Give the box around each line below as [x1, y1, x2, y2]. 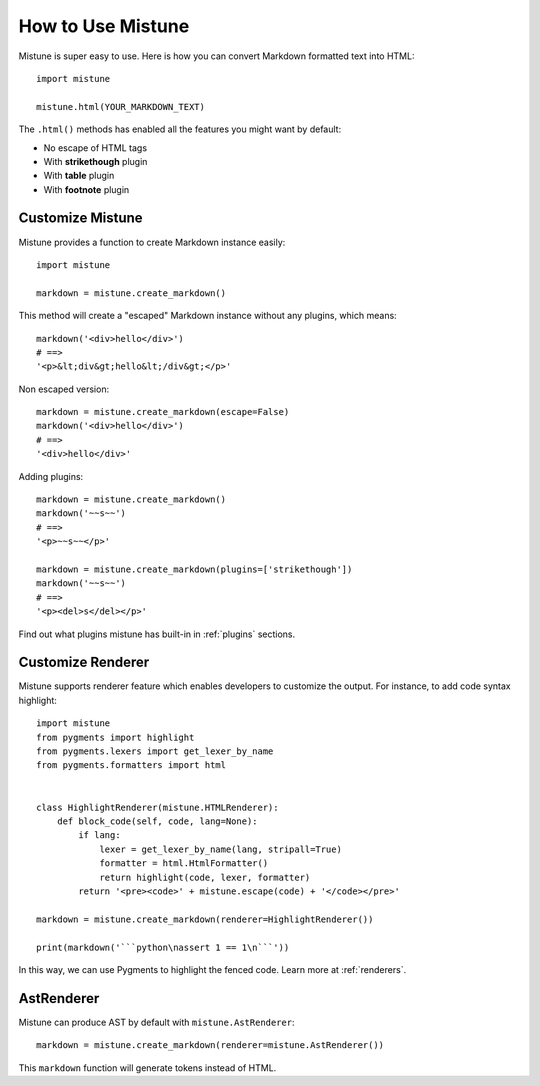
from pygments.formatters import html [36, 760, 227, 771]
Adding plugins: [18, 470, 84, 482]
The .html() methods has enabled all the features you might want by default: [18, 123, 342, 135]
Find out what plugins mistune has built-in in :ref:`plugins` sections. [18, 628, 295, 640]
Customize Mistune [18, 210, 144, 227]
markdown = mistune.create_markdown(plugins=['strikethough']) [36, 564, 353, 575]
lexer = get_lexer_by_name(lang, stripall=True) [99, 843, 342, 855]
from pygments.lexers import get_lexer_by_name [36, 746, 274, 757]
